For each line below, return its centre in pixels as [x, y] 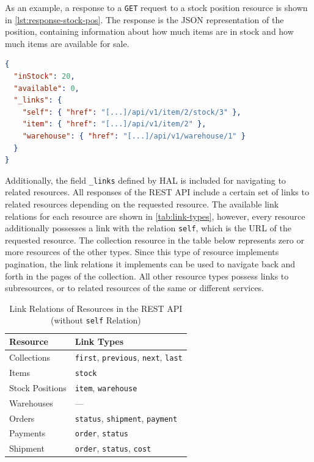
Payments [27, 433]
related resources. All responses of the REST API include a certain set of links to [157, 192]
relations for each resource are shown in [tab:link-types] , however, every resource [155, 216]
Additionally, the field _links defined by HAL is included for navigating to [145, 180]
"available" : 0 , [46, 88]
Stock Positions [38, 387]
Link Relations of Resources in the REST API [96, 308]
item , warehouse [106, 387]
